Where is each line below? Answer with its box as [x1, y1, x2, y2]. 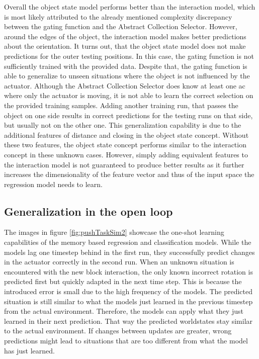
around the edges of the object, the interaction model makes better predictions [4, 31, 246, 41]
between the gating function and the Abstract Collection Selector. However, [4, 21, 237, 32]
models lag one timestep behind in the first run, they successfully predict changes [4, 246, 255, 257]
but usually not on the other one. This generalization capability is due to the [4, 120, 241, 130]
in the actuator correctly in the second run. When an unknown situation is [4, 256, 234, 267]
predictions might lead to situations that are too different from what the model [4, 335, 248, 346]
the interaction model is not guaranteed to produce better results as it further [4, 159, 244, 169]
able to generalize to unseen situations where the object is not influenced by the [4, 70, 250, 81]
